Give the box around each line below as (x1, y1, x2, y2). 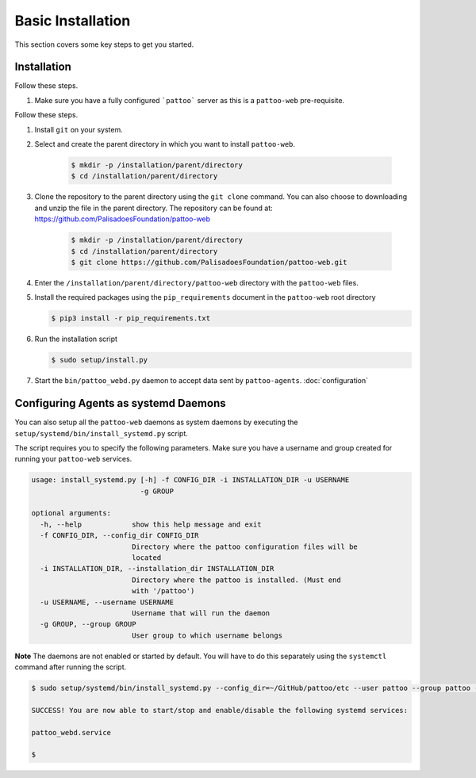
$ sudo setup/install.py (51, 355, 148, 365)
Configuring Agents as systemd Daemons (14, 397, 226, 410)
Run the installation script (34, 334, 118, 344)
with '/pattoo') (131, 587, 195, 596)
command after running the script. (14, 662, 127, 672)
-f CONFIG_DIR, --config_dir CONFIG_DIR (40, 531, 199, 540)
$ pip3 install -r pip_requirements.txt (51, 314, 210, 323)
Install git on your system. (34, 125, 123, 134)
